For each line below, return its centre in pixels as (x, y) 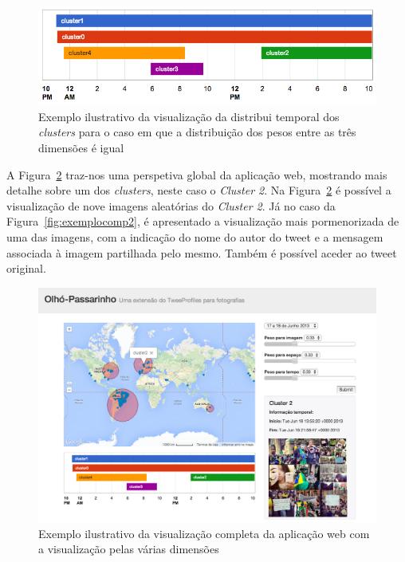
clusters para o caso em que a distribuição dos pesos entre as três (197, 132)
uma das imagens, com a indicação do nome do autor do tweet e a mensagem (195, 236)
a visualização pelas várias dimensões (129, 549)
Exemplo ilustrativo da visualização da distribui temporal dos (189, 116)
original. (26, 268)
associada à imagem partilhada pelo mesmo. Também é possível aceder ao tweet (202, 252)
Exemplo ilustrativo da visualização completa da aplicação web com (204, 533)
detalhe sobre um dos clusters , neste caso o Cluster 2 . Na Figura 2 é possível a (199, 190)
